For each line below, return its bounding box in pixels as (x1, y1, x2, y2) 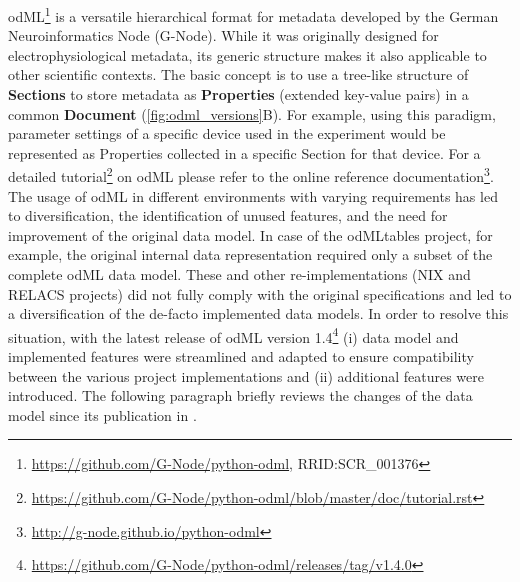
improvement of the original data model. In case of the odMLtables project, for (8, 224, 493, 245)
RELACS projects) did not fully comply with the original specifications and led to (8, 283, 512, 304)
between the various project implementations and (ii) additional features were (8, 365, 484, 386)
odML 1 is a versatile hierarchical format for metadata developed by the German (8, 3, 499, 26)
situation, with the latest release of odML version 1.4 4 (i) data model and (8, 323, 459, 347)
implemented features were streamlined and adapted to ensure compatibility (8, 346, 474, 367)
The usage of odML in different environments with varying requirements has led (8, 185, 498, 206)
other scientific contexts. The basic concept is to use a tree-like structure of (8, 64, 469, 85)
